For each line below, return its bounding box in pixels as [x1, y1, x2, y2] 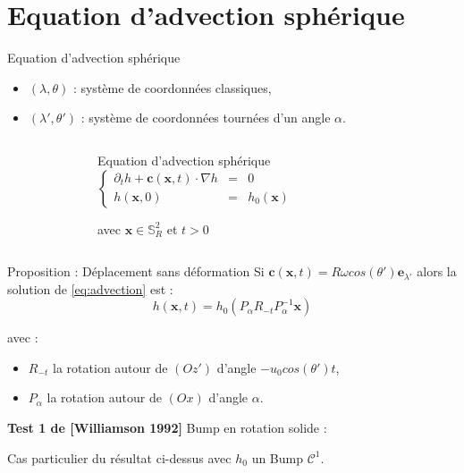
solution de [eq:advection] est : [7, 279, 173, 298]
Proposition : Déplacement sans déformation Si [7, 262, 265, 281]
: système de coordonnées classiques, [72, 78, 272, 97]
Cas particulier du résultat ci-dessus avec [7, 448, 232, 467]
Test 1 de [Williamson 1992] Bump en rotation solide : [7, 418, 327, 437]
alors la [417, 262, 457, 281]
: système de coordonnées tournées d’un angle [80, 108, 331, 127]
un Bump [251, 448, 304, 467]
